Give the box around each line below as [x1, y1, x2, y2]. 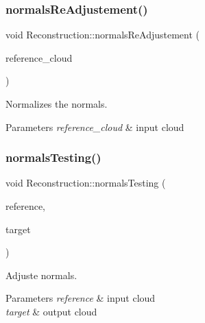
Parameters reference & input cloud [5, 291, 156, 305]
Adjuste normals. [5, 267, 77, 282]
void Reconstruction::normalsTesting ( [5, 176, 166, 190]
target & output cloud [5, 304, 97, 318]
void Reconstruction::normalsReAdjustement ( [5, 27, 200, 42]
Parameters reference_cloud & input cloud [5, 119, 184, 134]
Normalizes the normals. [5, 97, 108, 110]
